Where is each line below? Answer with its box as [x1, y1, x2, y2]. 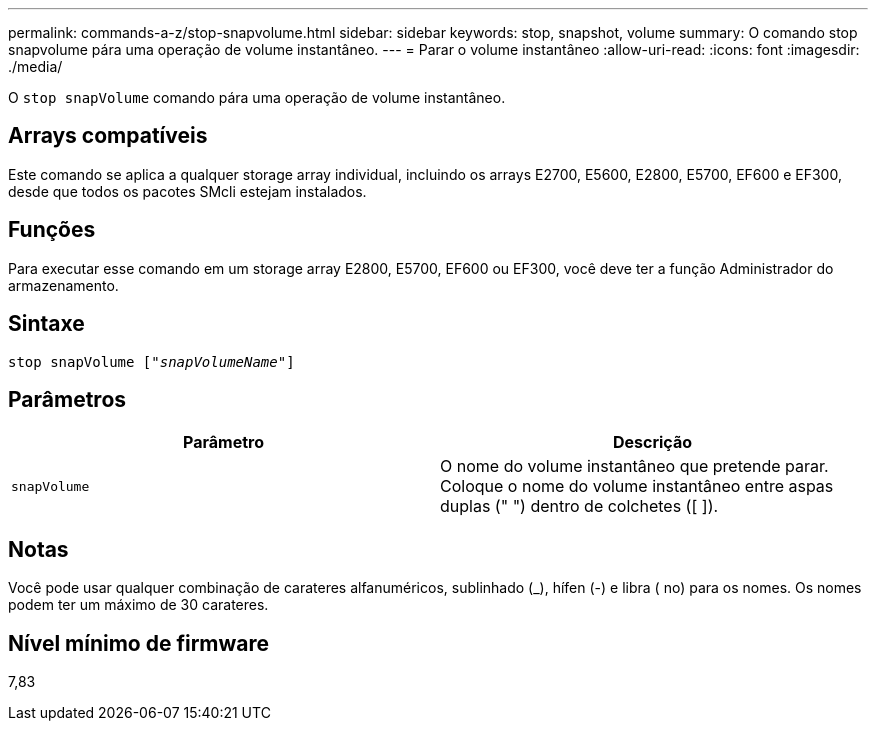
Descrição [612, 432, 693, 453]
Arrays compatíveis [8, 123, 208, 149]
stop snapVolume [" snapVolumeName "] [8, 353, 295, 370]
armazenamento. [8, 276, 119, 294]
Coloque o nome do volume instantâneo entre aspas [440, 476, 834, 497]
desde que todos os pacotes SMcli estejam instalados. [8, 182, 367, 200]
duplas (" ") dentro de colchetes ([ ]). [440, 496, 719, 517]
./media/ [8, 58, 63, 75]
